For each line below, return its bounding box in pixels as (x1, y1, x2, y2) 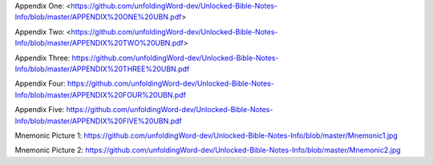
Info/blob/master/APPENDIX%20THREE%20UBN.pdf (14, 64, 190, 74)
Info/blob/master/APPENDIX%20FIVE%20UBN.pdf (14, 116, 182, 126)
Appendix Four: (14, 78, 66, 88)
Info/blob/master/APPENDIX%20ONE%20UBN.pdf (14, 12, 182, 22)
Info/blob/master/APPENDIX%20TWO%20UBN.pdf (14, 38, 184, 48)
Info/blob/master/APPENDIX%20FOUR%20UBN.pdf (14, 90, 186, 99)
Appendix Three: (14, 53, 71, 62)
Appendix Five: (14, 105, 65, 115)
